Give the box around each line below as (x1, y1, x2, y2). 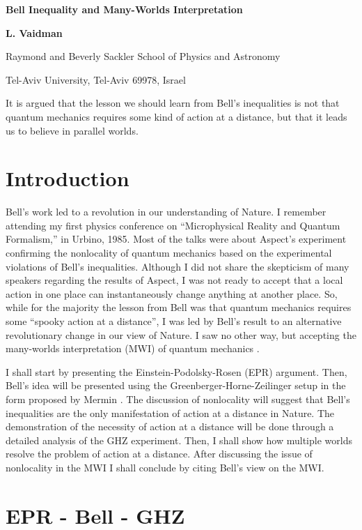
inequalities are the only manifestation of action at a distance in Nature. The (6, 405, 335, 420)
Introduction (6, 164, 129, 192)
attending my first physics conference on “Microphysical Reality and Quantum (6, 218, 340, 232)
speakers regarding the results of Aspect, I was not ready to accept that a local (6, 273, 343, 287)
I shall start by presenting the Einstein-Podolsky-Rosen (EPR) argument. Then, (6, 364, 347, 379)
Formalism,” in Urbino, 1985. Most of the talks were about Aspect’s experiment (6, 232, 347, 246)
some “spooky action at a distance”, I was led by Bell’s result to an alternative (6, 314, 342, 328)
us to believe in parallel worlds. (6, 123, 139, 137)
